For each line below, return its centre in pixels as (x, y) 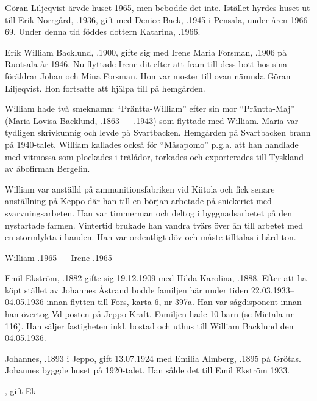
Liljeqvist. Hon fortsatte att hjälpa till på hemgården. (105, 88)
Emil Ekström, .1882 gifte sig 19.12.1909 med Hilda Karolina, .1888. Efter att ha (156, 278)
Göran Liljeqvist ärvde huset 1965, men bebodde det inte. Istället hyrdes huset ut (158, 7)
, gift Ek (20, 391)
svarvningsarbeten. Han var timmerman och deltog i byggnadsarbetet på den (149, 212)
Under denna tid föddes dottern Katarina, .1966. (109, 31)
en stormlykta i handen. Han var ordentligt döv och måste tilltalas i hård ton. (151, 237)
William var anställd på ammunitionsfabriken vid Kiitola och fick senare (140, 189)
